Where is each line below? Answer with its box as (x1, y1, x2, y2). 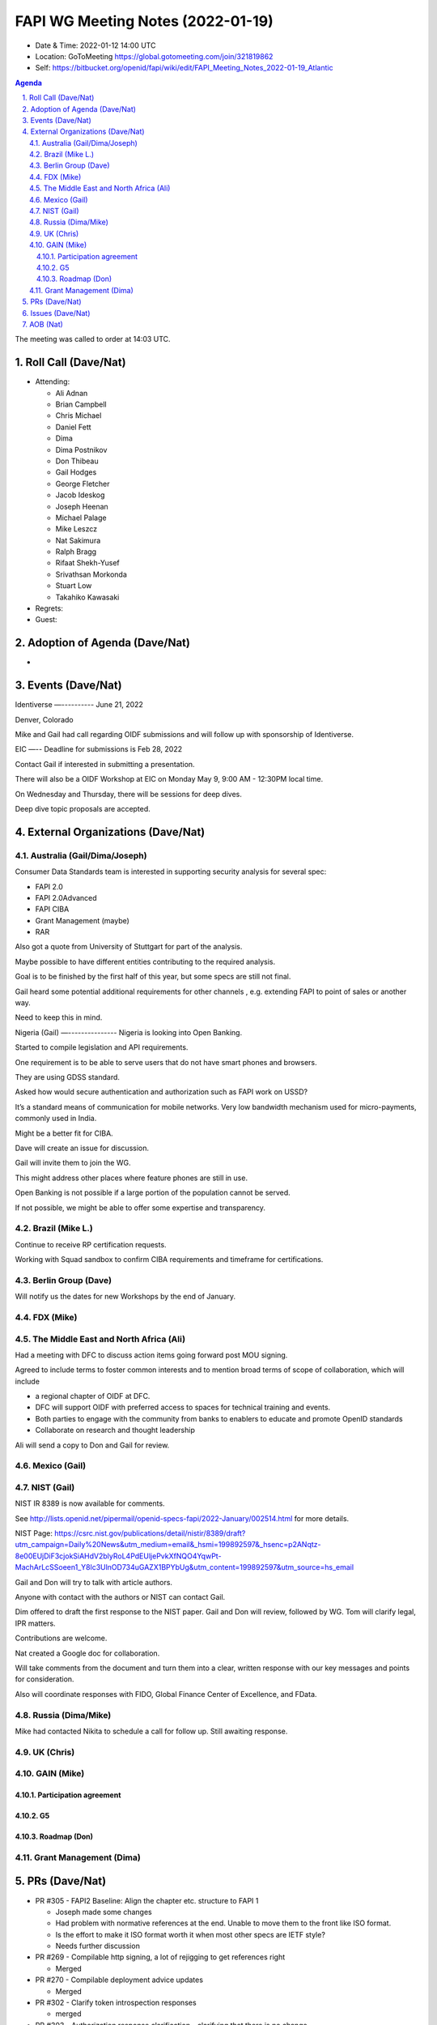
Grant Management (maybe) (35, 915, 129, 925)
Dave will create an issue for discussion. (15, 1143, 150, 1153)
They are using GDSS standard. (15, 1072, 121, 1081)
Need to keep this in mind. (15, 1013, 103, 1022)
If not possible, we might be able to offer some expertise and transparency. (15, 1203, 266, 1213)
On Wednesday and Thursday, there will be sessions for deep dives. (15, 789, 242, 799)
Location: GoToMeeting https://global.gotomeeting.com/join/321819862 (35, 51, 274, 61)
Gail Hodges (55, 467, 97, 477)
